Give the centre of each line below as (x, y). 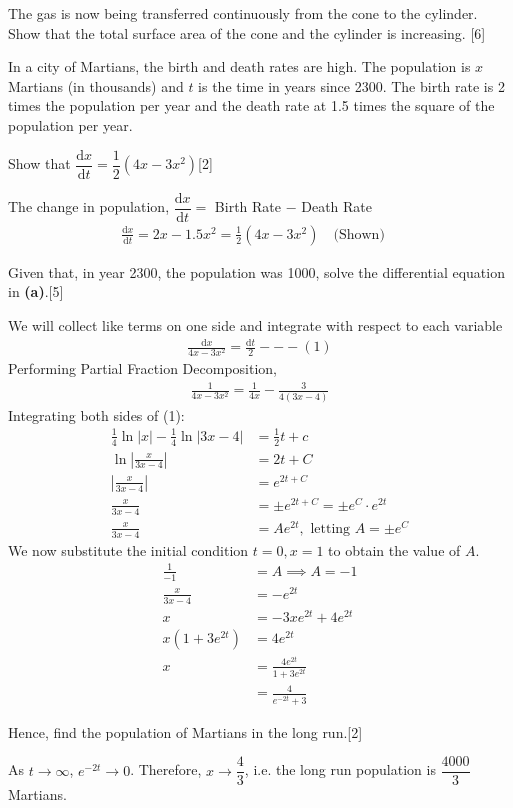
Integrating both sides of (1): (96, 414)
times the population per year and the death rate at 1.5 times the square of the (251, 105)
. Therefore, (166, 769)
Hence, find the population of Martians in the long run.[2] (185, 731)
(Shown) (359, 234)
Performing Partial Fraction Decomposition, (142, 368)
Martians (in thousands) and (96, 85)
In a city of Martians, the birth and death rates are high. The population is (239, 66)
